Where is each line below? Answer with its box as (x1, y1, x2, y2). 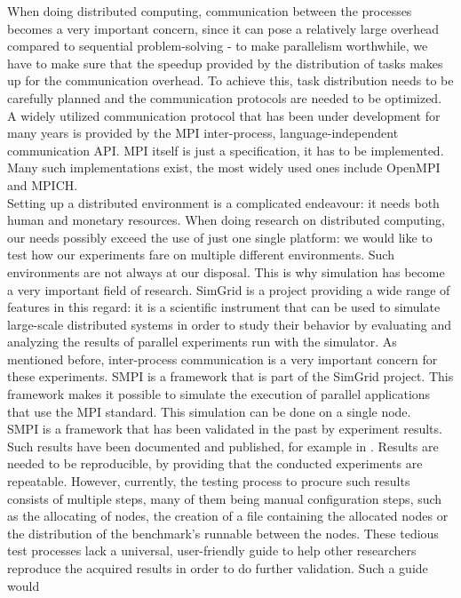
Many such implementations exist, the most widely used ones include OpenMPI (7, 158, 441, 177)
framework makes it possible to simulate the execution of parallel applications (7, 385, 431, 403)
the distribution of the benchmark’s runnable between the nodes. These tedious (7, 523, 439, 542)
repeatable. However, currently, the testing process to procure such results (7, 472, 410, 490)
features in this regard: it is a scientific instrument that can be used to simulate (7, 298, 441, 316)
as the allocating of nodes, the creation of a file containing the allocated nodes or (7, 506, 449, 525)
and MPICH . (7, 175, 78, 194)
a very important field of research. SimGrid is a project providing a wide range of (7, 280, 450, 299)
